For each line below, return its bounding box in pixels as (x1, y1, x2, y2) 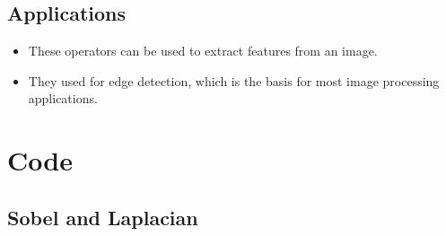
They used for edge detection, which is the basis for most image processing (28, 71, 440, 90)
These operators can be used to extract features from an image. (28, 41, 378, 60)
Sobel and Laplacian (7, 203, 198, 231)
